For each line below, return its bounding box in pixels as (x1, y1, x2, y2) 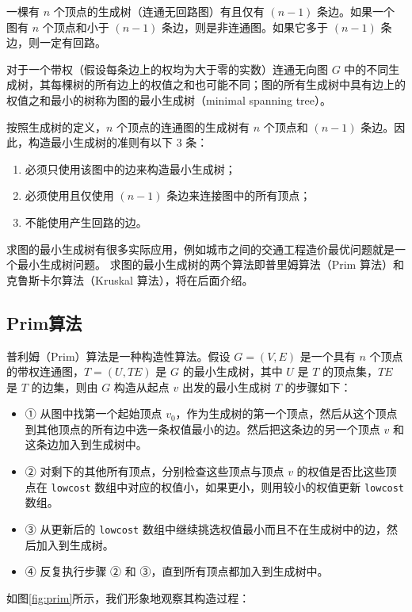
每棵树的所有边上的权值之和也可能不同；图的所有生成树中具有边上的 (50, 76, 406, 93)
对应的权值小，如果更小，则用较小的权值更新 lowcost (128, 478, 405, 495)
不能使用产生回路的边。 (25, 213, 147, 230)
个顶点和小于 (42, 18, 109, 35)
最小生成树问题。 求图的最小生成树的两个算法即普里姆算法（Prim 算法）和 (17, 256, 404, 273)
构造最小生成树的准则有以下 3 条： (28, 134, 208, 151)
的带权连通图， (6, 363, 84, 380)
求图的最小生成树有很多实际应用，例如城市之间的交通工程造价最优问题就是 (6, 240, 395, 257)
